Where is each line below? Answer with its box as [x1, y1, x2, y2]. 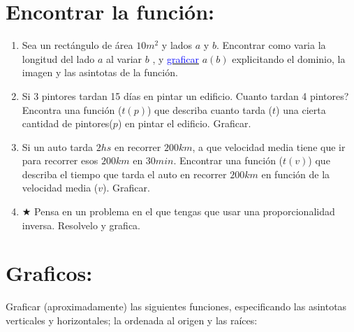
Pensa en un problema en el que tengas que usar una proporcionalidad [34, 204, 335, 219]
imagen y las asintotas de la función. [22, 65, 178, 80]
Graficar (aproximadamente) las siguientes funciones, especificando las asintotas [6, 299, 347, 314]
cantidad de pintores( [22, 116, 113, 131]
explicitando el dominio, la [232, 51, 346, 66]
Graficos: [6, 259, 93, 287]
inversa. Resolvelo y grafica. [22, 217, 140, 232]
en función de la [261, 166, 330, 181]
